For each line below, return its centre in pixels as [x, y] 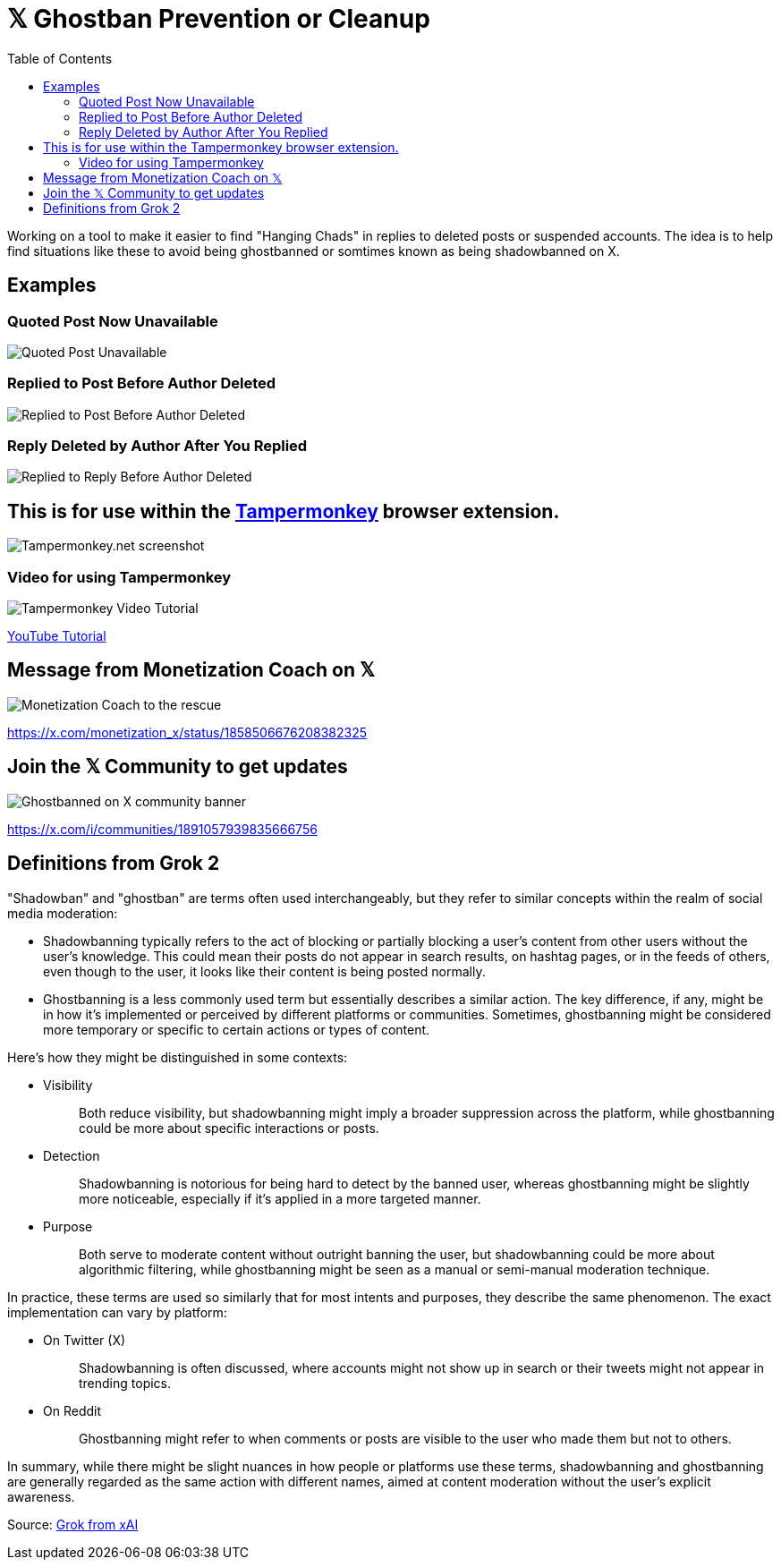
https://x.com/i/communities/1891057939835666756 [162, 829]
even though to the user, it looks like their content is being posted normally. [264, 971]
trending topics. [125, 1383]
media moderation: [63, 913]
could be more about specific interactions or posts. [229, 1128]
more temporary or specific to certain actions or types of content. [237, 1029]
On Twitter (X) [85, 1340]
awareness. [41, 1496]
